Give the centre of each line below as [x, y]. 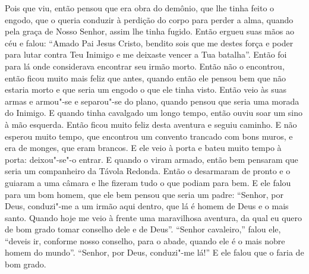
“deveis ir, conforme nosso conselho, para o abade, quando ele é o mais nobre [145, 240]
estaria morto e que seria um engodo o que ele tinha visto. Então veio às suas [146, 89]
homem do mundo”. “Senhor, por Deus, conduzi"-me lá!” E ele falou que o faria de [154, 252]
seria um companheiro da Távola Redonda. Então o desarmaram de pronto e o [148, 171]
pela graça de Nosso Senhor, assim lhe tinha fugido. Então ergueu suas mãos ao [149, 31]
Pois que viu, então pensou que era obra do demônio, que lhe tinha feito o [140, 8]
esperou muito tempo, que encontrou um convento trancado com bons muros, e [149, 136]
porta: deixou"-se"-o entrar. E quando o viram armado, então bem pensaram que [152, 159]
